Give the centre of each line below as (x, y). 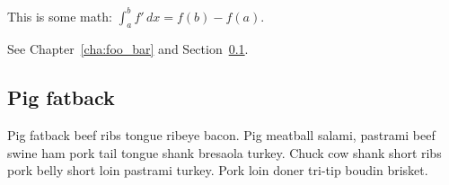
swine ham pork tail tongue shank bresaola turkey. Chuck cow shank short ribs (224, 152)
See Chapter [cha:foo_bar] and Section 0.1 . (128, 49)
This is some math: (60, 16)
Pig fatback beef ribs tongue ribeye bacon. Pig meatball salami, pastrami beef (221, 135)
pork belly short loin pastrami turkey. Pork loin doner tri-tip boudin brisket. (218, 170)
